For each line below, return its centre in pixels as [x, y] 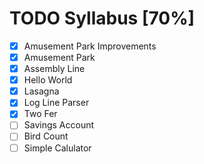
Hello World [48, 80]
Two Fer [40, 114]
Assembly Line [54, 69]
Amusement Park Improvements [90, 46]
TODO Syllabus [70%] [102, 18]
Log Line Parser [56, 103]
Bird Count [46, 136]
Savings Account [59, 125]
